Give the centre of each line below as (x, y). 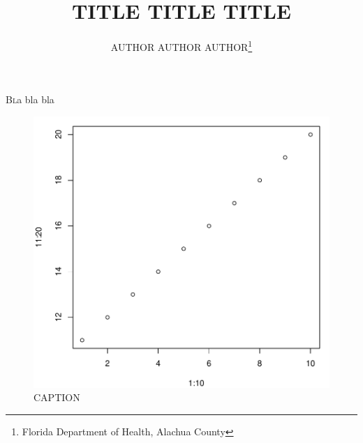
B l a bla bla (30, 99)
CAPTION (57, 397)
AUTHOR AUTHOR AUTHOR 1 (181, 46)
